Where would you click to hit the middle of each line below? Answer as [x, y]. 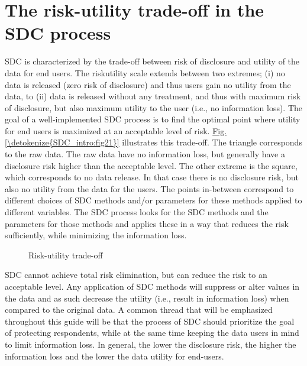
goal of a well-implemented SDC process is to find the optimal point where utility [153, 119]
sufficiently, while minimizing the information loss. [96, 235]
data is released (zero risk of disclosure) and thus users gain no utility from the [148, 84]
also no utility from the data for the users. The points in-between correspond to [149, 188]
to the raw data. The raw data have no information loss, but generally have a [145, 154]
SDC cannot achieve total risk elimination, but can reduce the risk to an [136, 275]
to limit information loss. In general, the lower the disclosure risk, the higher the [151, 344]
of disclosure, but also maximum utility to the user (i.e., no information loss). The [154, 107]
